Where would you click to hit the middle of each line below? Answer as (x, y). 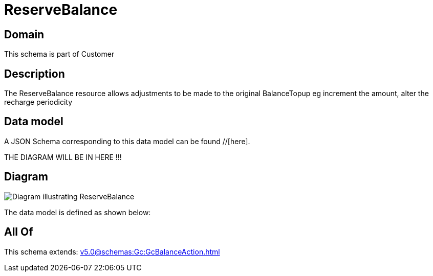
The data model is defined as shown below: (78, 212)
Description (35, 74)
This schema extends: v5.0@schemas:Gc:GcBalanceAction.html (112, 251)
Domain (24, 34)
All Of (19, 232)
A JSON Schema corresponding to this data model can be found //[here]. (127, 141)
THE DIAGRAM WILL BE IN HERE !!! (63, 157)
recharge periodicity (38, 102)
